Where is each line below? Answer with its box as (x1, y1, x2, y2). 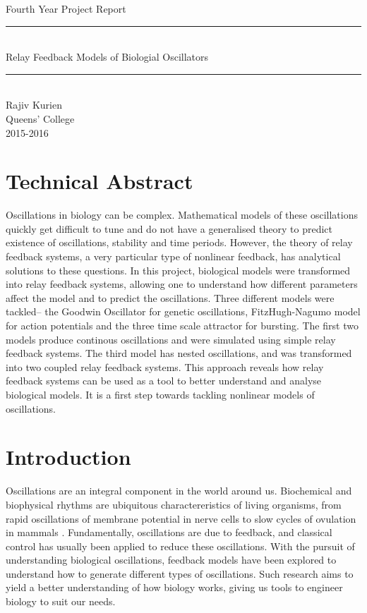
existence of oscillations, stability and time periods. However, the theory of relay (6, 235, 353, 250)
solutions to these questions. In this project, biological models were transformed (6, 262, 351, 277)
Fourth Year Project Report (6, 1, 126, 16)
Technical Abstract (6, 166, 193, 195)
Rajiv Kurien (6, 97, 62, 112)
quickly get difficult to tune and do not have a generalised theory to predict (6, 221, 332, 236)
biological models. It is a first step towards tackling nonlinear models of (6, 387, 315, 401)
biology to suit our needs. (6, 594, 116, 609)
